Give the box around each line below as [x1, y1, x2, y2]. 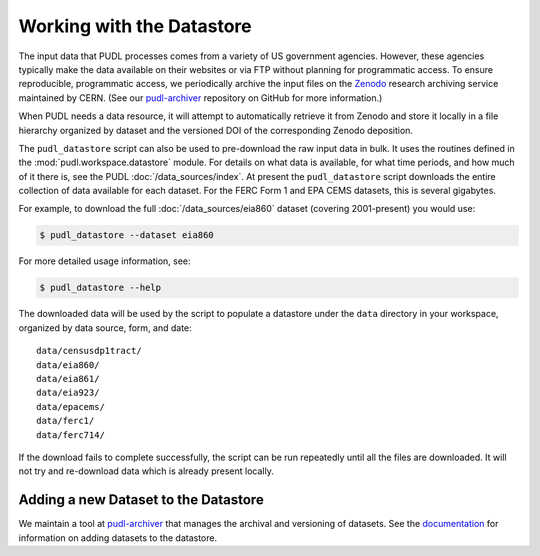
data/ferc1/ [36, 415, 95, 427]
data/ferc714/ [36, 429, 105, 440]
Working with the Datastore [18, 15, 252, 37]
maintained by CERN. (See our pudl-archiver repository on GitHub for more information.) [18, 91, 383, 104]
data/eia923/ [36, 387, 100, 399]
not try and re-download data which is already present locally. [18, 465, 274, 477]
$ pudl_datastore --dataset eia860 [39, 230, 214, 241]
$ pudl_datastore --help [39, 282, 162, 294]
